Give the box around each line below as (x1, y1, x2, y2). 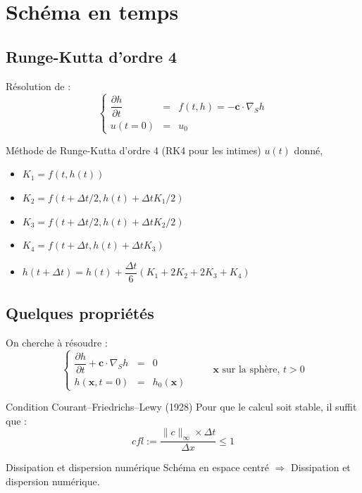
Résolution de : (6, 78, 71, 93)
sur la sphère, (222, 364, 280, 375)
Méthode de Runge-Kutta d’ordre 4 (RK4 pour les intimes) (6, 142, 261, 157)
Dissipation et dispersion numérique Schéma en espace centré (6, 460, 269, 475)
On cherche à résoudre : (6, 335, 108, 350)
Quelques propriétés (6, 302, 154, 324)
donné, (294, 142, 323, 157)
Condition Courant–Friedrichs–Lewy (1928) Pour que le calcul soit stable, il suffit (6, 399, 357, 414)
